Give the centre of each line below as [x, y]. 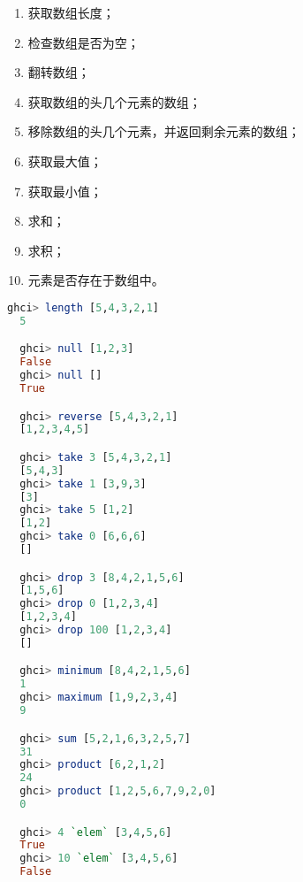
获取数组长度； [71, 12]
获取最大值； [65, 161]
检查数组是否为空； [83, 42]
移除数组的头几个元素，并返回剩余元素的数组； [164, 131]
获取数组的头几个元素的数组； [114, 101]
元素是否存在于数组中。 [96, 280]
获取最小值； [65, 191]
